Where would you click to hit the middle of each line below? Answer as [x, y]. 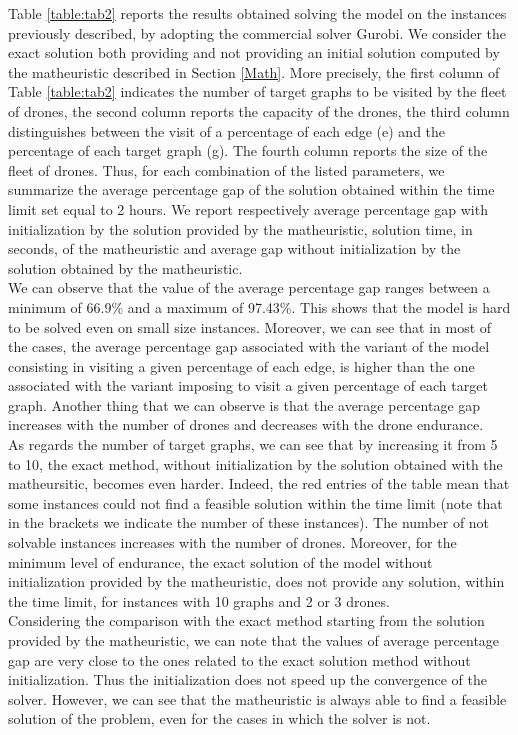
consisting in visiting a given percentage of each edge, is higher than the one [241, 365]
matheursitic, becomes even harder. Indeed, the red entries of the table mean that [259, 483]
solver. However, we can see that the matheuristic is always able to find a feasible [257, 698]
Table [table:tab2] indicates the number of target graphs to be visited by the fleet [257, 91]
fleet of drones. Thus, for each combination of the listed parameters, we [226, 169]
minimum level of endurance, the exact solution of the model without [220, 561]
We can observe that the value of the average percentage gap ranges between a [249, 287]
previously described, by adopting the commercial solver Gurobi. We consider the [257, 32]
